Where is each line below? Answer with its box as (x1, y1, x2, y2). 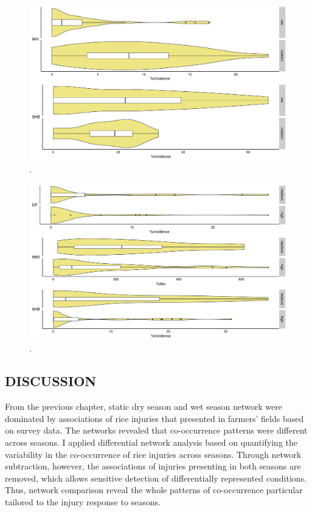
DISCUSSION (5, 372, 97, 390)
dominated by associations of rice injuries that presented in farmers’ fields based (5, 412, 304, 424)
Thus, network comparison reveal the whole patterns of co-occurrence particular (5, 483, 303, 496)
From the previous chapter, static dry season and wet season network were (5, 400, 282, 413)
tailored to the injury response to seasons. (5, 495, 161, 508)
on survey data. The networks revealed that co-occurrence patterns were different (5, 424, 308, 437)
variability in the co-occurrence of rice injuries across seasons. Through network (5, 448, 302, 460)
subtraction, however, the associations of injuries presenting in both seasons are (5, 460, 301, 472)
